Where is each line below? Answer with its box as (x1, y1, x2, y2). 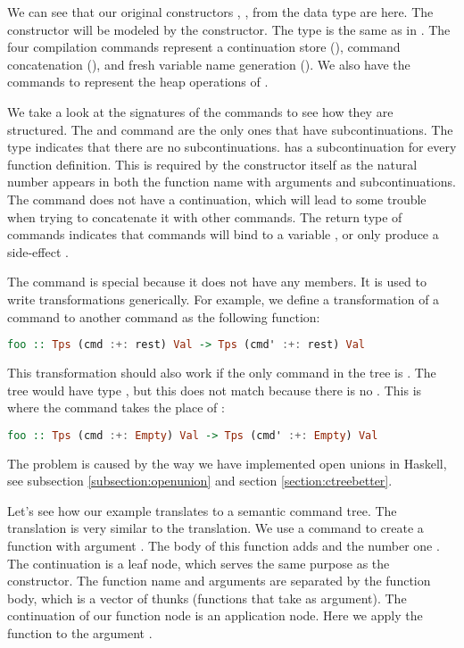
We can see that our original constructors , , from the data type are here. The (7, 3, 434, 21)
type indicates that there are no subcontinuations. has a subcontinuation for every (7, 137, 457, 156)
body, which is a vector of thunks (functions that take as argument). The (7, 588, 407, 607)
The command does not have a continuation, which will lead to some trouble (7, 189, 427, 208)
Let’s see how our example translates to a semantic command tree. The (7, 501, 397, 519)
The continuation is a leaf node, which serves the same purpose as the (7, 553, 390, 572)
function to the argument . (7, 623, 153, 642)
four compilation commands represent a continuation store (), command (7, 37, 401, 56)
